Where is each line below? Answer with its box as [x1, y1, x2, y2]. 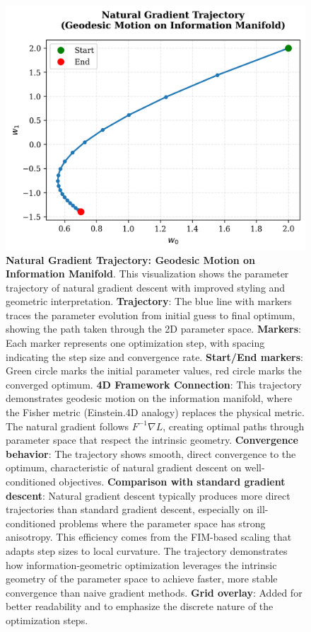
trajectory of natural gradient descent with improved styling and [6, 280, 286, 294]
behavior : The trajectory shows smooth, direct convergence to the [6, 446, 296, 461]
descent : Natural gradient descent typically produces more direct [6, 488, 291, 502]
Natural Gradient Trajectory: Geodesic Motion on [6, 252, 256, 267]
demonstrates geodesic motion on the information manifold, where [6, 391, 293, 406]
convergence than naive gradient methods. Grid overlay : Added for [6, 585, 303, 599]
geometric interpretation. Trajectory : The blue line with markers [6, 294, 292, 309]
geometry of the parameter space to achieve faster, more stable [6, 571, 278, 586]
